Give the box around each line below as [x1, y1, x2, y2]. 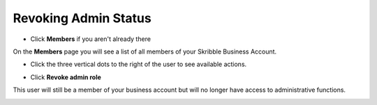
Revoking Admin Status [13, 10, 151, 26]
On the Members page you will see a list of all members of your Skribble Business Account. [13, 47, 277, 56]
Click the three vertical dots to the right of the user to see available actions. [30, 60, 247, 69]
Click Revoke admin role [30, 73, 101, 81]
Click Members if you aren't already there [30, 35, 151, 43]
